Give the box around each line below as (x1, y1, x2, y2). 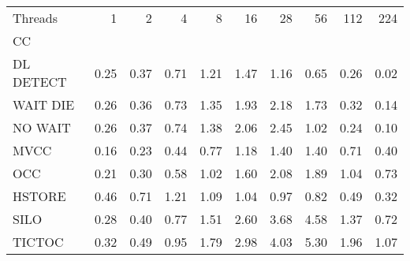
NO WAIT (13, 118, 71, 136)
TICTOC (13, 233, 64, 251)
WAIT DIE (13, 95, 75, 114)
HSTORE (13, 187, 66, 205)
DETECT (13, 73, 67, 91)
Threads (13, 9, 58, 27)
